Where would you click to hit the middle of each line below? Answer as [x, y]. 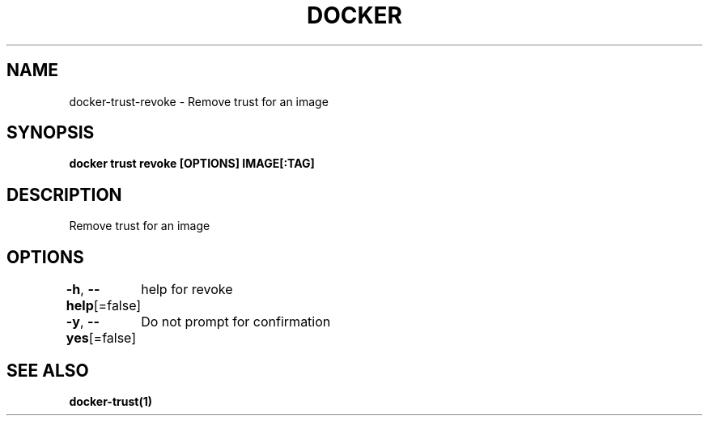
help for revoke [187, 290]
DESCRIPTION [64, 194]
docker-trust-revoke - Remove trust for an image [199, 101]
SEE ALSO [48, 370]
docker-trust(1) [111, 401]
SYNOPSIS [51, 133]
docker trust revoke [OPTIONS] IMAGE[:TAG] [192, 164]
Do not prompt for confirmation [236, 322]
